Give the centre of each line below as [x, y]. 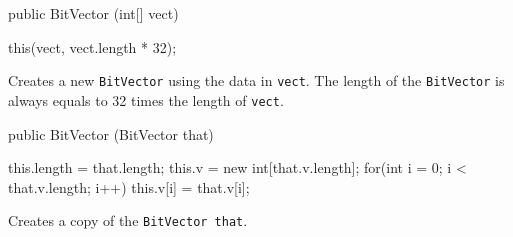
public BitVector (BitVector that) [111, 133]
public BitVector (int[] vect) [93, 13]
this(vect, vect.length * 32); [92, 46]
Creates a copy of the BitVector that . [128, 220]
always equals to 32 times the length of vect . [146, 99]
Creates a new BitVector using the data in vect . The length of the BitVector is [256, 80]
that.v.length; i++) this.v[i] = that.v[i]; [129, 186]
